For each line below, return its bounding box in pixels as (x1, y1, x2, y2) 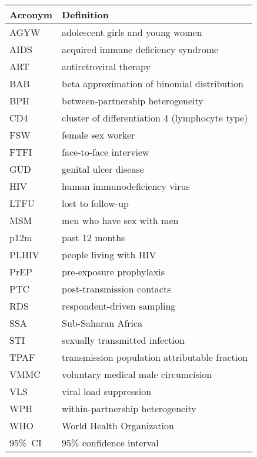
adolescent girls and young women (62, 25, 202, 39)
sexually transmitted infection (62, 333, 185, 347)
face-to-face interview (62, 145, 149, 159)
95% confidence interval (62, 436, 159, 449)
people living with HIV (62, 248, 156, 261)
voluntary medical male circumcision (62, 367, 212, 381)
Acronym (9, 8, 53, 21)
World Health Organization (62, 419, 174, 432)
